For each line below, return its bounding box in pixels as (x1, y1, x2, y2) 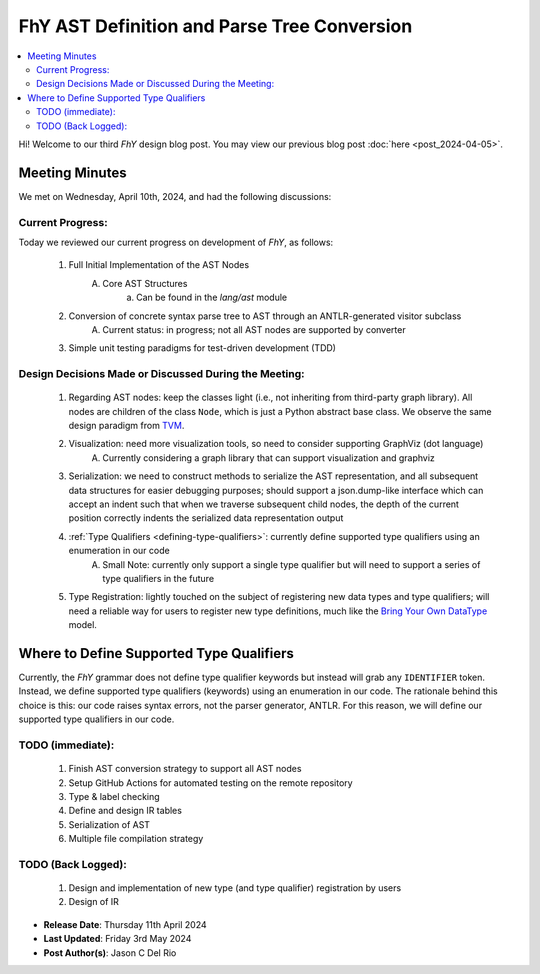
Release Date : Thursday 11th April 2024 (43, 918, 207, 930)
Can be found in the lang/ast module (136, 291, 288, 304)
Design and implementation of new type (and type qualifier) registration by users (68, 882, 402, 894)
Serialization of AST (68, 818, 150, 830)
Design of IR (68, 896, 120, 908)
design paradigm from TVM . (68, 420, 185, 432)
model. (68, 619, 97, 631)
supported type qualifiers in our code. (18, 713, 175, 725)
